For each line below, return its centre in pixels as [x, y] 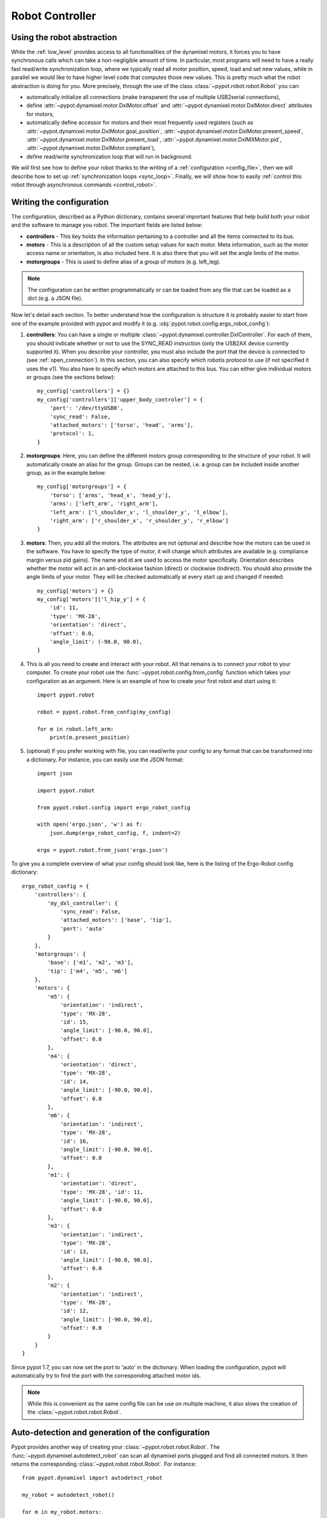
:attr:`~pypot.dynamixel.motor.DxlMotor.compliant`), [91, 148]
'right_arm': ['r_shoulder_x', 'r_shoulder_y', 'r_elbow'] [139, 520]
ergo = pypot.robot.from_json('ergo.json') [103, 850]
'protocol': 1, [72, 434]
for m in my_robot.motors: [62, 1512]
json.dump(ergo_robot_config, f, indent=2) [115, 833]
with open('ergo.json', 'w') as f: [90, 825]
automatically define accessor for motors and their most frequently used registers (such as [140, 123]
